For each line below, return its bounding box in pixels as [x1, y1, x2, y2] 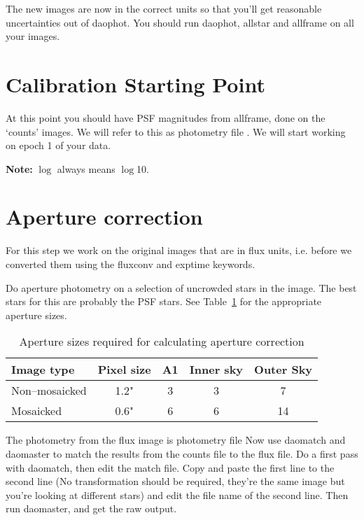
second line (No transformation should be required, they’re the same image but [6, 474, 345, 489]
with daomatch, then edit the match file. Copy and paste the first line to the [6, 460, 335, 475]
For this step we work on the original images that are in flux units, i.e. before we [6, 243, 352, 258]
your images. [6, 29, 60, 43]
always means [57, 161, 115, 176]
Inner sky [189, 361, 244, 378]
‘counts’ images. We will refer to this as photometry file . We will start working [6, 124, 346, 139]
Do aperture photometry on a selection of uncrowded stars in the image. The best [6, 280, 357, 295]
